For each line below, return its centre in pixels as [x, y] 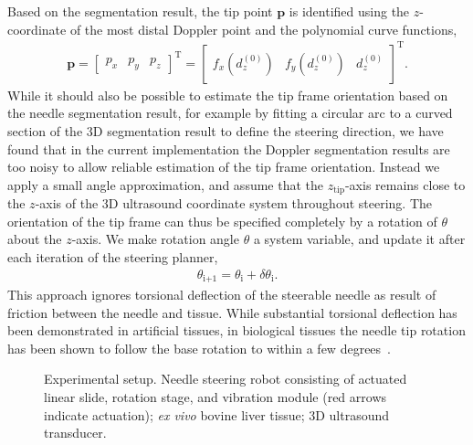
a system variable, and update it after [359, 239]
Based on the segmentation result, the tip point [140, 11]
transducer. [75, 433]
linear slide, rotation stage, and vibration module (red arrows [215, 396]
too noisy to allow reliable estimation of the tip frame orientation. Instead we [224, 167]
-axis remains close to [405, 184]
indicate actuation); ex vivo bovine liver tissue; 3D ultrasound [217, 414]
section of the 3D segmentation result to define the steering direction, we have [226, 130]
